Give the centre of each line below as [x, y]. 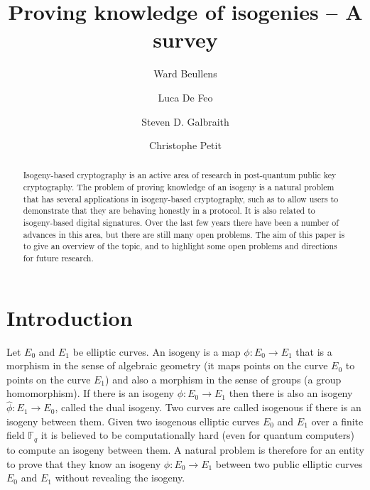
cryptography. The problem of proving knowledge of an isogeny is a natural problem [179, 187]
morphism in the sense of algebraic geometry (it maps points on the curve [167, 365]
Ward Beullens [185, 73]
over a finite [337, 421]
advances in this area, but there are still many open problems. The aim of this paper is [184, 234]
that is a [314, 351]
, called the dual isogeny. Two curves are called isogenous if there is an [208, 407]
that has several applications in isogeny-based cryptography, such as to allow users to [181, 198]
